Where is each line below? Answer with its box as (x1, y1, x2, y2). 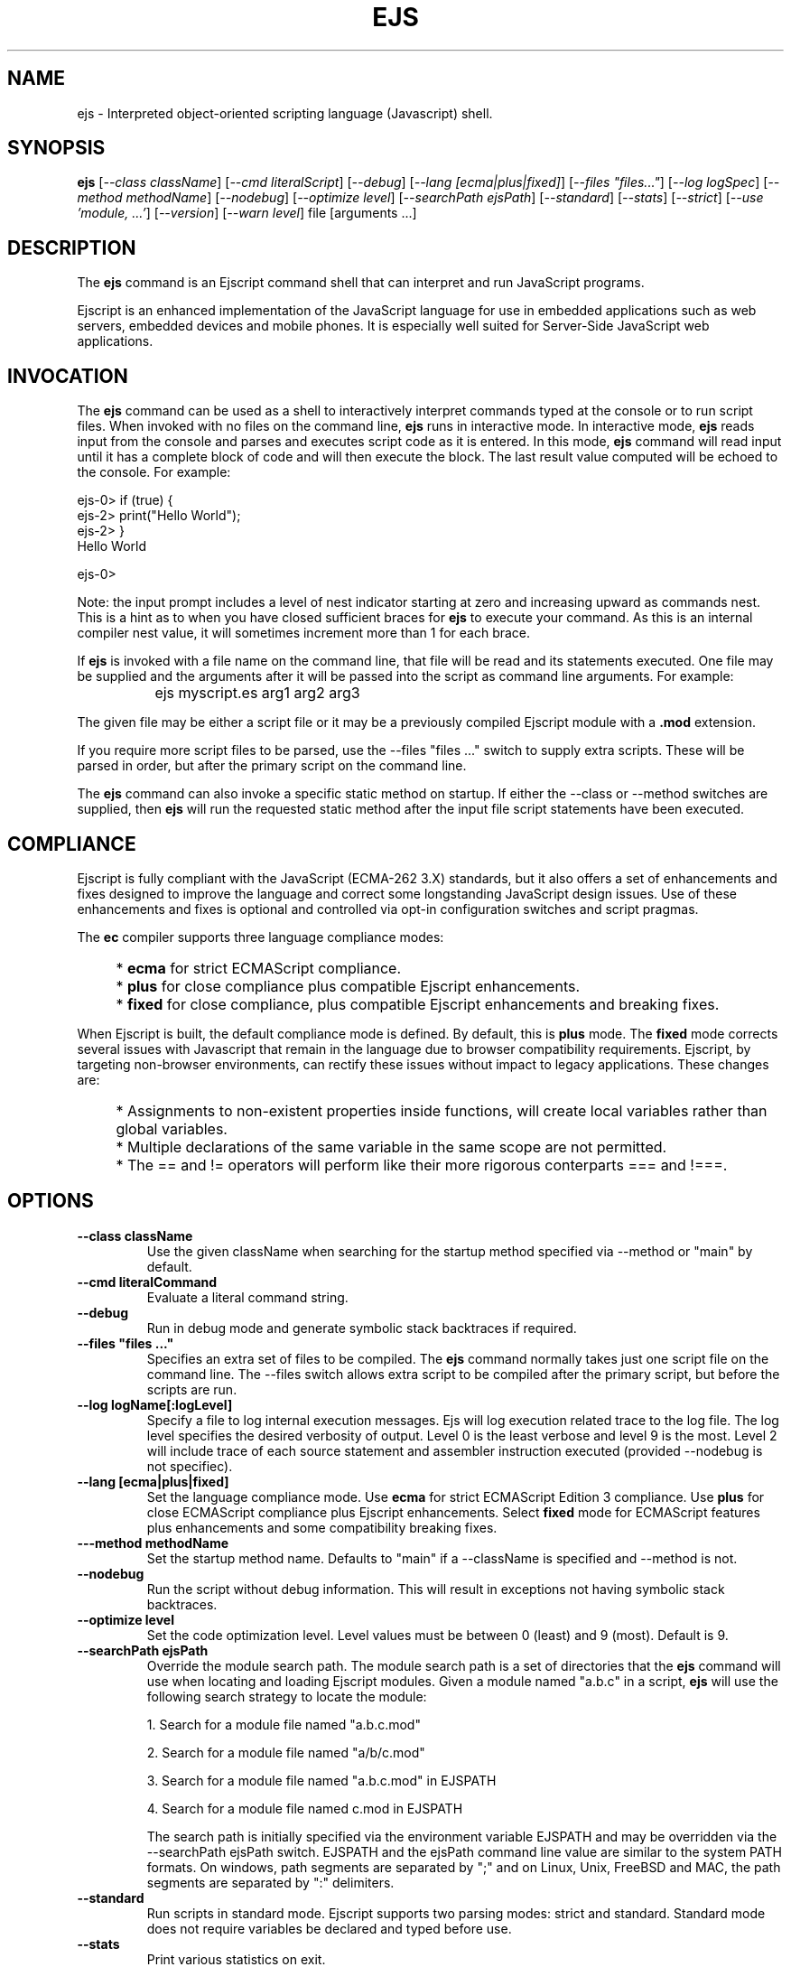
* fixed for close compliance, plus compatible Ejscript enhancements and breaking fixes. (116, 994, 720, 1013)
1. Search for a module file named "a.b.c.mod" (146, 1716, 421, 1732)
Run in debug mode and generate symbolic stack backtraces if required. (146, 1319, 577, 1336)
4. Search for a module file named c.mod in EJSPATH (146, 1800, 463, 1816)
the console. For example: (77, 464, 231, 480)
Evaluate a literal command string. (146, 1289, 349, 1305)
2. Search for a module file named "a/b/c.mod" (146, 1744, 425, 1760)
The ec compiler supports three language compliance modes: (77, 928, 444, 945)
